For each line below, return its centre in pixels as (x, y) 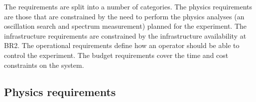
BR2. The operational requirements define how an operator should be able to (122, 45)
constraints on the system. (44, 65)
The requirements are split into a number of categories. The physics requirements (128, 6)
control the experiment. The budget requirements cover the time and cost (116, 55)
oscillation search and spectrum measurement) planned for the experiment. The (125, 26)
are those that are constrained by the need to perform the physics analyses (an (124, 16)
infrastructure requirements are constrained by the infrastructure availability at (125, 35)
